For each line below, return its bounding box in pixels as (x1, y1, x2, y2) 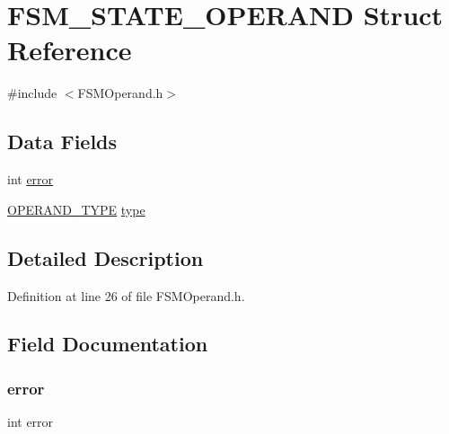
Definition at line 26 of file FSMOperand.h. (7, 286, 245, 305)
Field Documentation (7, 330, 208, 358)
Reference (7, 31, 132, 68)
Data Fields (7, 128, 118, 155)
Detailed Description (7, 244, 204, 271)
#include (7, 84, 57, 102)
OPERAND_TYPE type (7, 199, 145, 218)
